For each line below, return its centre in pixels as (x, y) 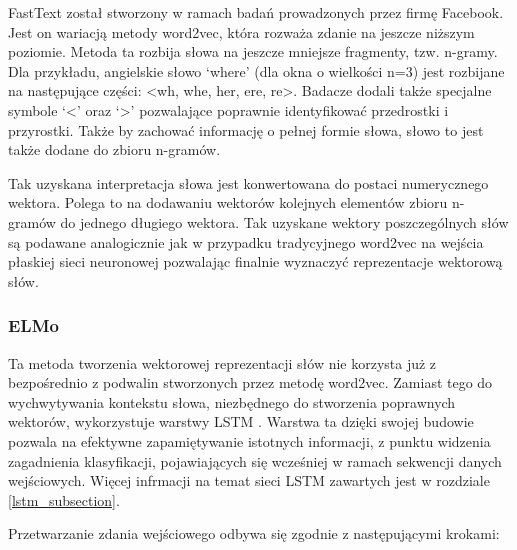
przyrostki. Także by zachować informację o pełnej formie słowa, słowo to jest (246, 129)
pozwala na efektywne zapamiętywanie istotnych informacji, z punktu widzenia (249, 440)
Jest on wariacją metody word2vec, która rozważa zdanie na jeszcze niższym (241, 31)
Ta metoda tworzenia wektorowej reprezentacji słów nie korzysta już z (222, 362)
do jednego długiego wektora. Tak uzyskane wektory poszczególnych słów (284, 221)
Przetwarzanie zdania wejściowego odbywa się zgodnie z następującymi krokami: (254, 533)
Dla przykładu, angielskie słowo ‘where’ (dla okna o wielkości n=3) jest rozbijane (256, 70)
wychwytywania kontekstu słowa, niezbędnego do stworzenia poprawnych (232, 401)
